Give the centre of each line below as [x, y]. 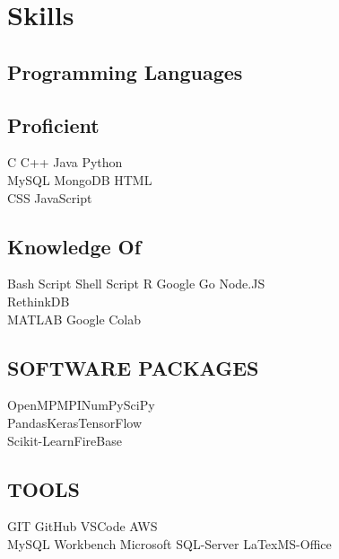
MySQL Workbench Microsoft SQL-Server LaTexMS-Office [169, 543]
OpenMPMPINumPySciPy [81, 405]
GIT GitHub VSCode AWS [83, 526]
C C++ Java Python [65, 162]
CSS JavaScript [50, 197]
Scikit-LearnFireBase [65, 440]
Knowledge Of [74, 246]
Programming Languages [125, 71]
